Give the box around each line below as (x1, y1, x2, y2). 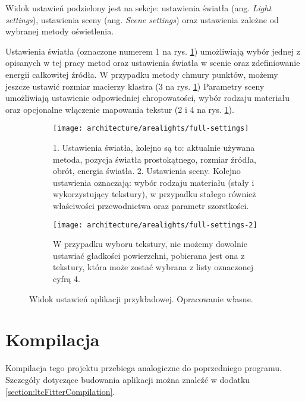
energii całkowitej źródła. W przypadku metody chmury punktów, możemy (5, 68, 278, 80)
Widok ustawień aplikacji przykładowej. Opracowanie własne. (29, 292, 253, 305)
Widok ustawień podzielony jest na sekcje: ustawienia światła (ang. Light (5, 2, 272, 14)
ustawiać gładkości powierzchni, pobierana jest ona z (53, 249, 245, 261)
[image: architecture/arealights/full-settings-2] (53, 220, 257, 229)
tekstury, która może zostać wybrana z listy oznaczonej (53, 261, 254, 273)
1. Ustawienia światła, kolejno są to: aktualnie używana (53, 141, 255, 153)
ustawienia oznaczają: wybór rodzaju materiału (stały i (53, 176, 254, 188)
